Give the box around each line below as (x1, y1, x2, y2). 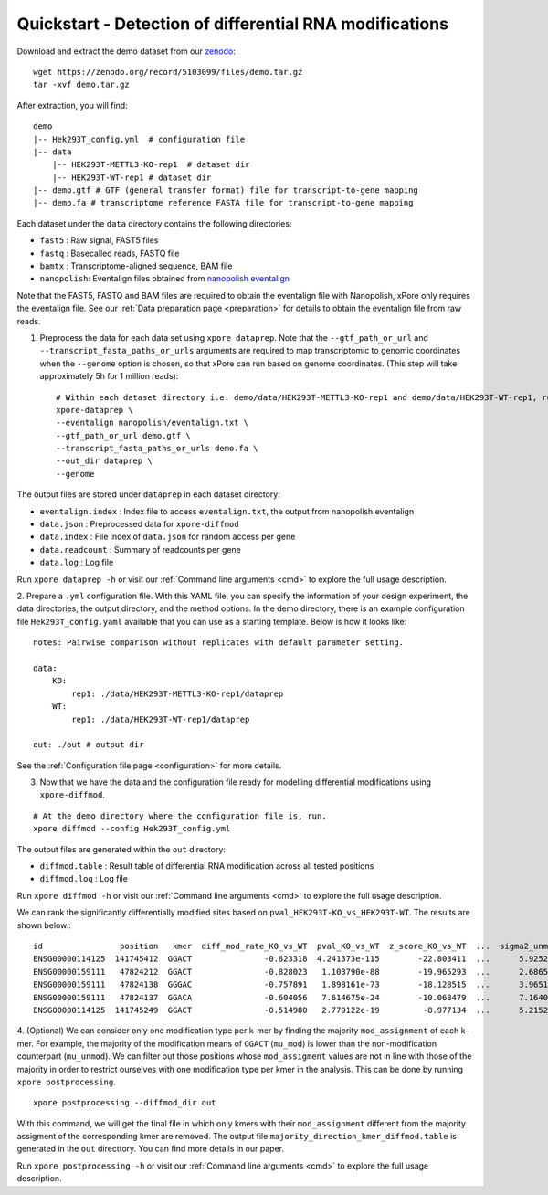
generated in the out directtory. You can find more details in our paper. (16, 1143, 285, 1155)
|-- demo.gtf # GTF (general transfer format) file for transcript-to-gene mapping (33, 185, 419, 196)
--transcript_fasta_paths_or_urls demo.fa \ (56, 443, 259, 454)
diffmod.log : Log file (39, 873, 128, 884)
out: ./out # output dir (33, 740, 144, 750)
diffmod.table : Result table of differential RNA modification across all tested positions (39, 861, 374, 872)
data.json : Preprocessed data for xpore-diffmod (39, 519, 239, 530)
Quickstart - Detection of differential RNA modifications (16, 14, 449, 34)
